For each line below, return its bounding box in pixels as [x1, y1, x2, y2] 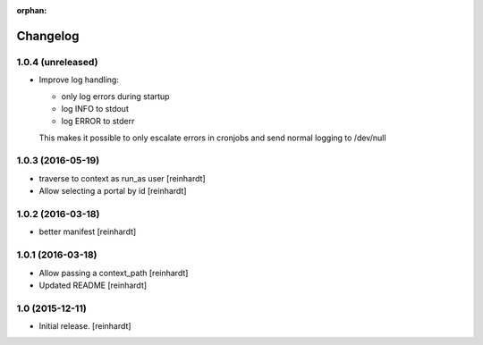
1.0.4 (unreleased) [16, 55, 98, 68]
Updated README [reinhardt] [38, 280, 148, 290]
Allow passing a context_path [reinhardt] [38, 267, 189, 278]
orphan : [16, 5, 47, 15]
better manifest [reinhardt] [38, 226, 137, 237]
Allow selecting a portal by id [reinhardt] [38, 186, 187, 197]
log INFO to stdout [61, 103, 129, 114]
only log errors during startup [61, 90, 170, 102]
